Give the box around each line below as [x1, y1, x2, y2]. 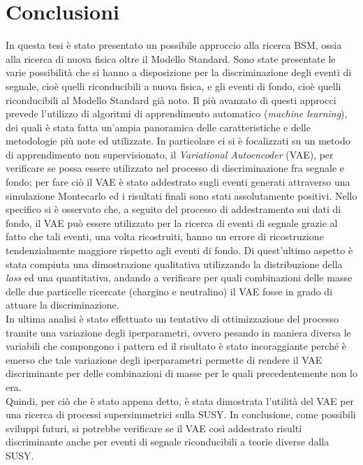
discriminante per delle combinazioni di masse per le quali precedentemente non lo [6, 366, 357, 381]
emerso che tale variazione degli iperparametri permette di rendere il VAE [6, 352, 323, 367]
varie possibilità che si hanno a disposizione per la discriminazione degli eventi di [6, 65, 352, 80]
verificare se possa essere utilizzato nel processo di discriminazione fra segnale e [6, 161, 345, 175]
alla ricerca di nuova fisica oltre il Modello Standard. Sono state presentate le [6, 51, 336, 66]
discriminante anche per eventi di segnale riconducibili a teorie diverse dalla [6, 434, 329, 449]
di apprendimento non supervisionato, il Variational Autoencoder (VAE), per [6, 147, 334, 161]
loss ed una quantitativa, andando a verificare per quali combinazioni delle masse [6, 270, 353, 285]
